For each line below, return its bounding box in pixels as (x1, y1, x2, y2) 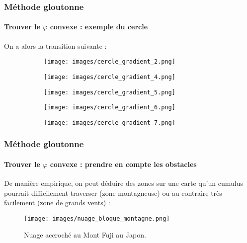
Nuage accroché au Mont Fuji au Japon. (24, 229, 146, 240)
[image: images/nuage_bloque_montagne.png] (24, 215, 170, 222)
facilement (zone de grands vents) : (4, 197, 110, 208)
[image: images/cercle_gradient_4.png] (44, 73, 175, 81)
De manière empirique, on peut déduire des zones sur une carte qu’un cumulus (4, 178, 243, 188)
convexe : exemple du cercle (50, 21, 148, 32)
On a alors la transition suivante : (4, 40, 107, 51)
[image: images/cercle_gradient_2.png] (44, 58, 175, 66)
